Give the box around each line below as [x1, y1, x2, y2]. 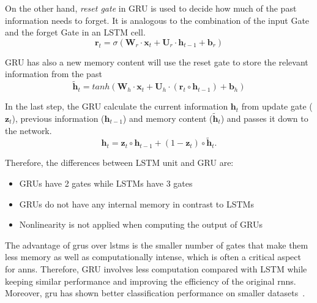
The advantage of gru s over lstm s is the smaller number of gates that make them [5, 238, 308, 251]
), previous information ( [12, 112, 105, 124]
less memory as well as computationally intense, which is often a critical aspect [5, 250, 301, 263]
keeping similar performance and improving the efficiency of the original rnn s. [5, 274, 296, 287]
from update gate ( [241, 100, 313, 113]
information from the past [5, 67, 102, 80]
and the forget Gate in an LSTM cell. [5, 26, 146, 39]
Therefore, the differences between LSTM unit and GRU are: [5, 156, 234, 169]
